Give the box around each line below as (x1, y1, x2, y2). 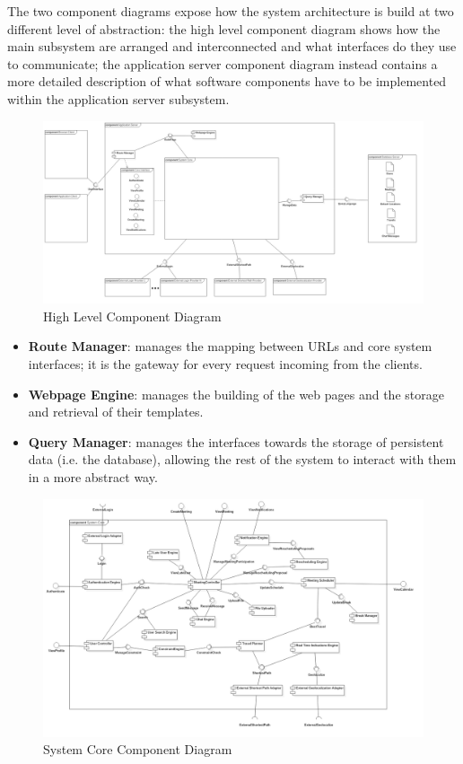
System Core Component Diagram (43, 740, 232, 759)
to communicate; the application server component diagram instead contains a (7, 54, 438, 73)
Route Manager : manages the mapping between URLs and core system (28, 337, 432, 356)
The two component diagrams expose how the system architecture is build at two (7, 2, 454, 20)
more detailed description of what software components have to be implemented (7, 72, 447, 91)
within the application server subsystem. (7, 89, 230, 108)
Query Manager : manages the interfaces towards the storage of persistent (28, 432, 444, 451)
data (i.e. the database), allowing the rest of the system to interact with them (28, 450, 457, 469)
